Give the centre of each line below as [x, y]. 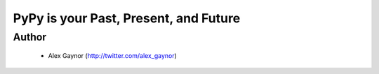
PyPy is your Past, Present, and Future [127, 18]
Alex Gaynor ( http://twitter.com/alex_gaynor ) [112, 56]
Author [30, 37]
